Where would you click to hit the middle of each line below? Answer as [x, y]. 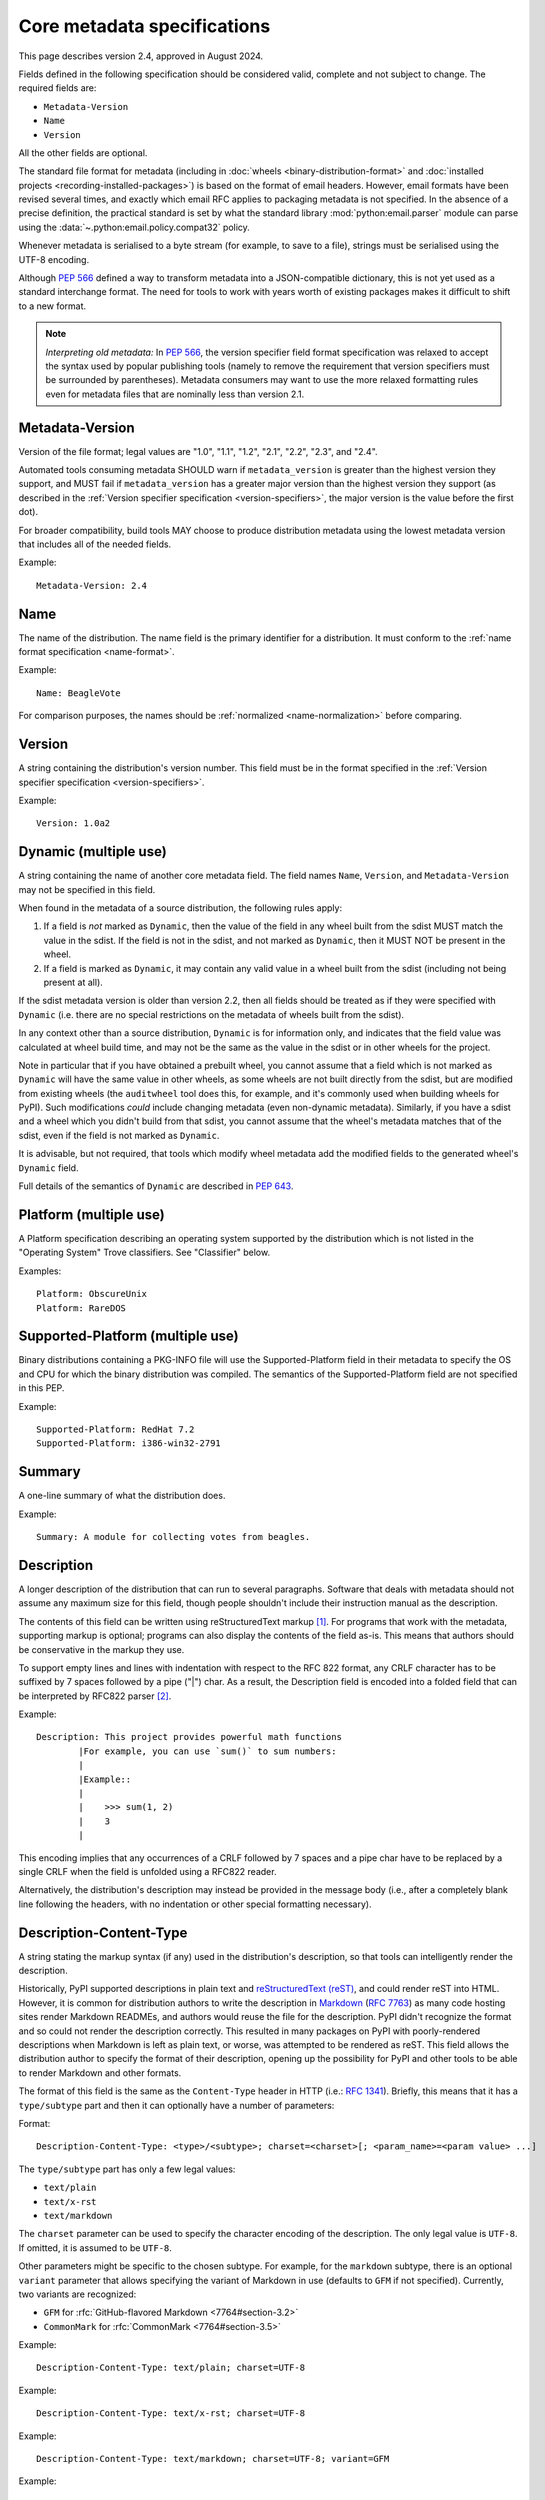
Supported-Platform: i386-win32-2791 [129, 1443]
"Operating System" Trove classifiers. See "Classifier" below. [144, 1252]
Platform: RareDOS [81, 1308]
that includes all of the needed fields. [95, 544]
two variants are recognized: [77, 2294]
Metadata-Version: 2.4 [92, 585]
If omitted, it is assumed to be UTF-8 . [95, 2247]
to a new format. [52, 306]
